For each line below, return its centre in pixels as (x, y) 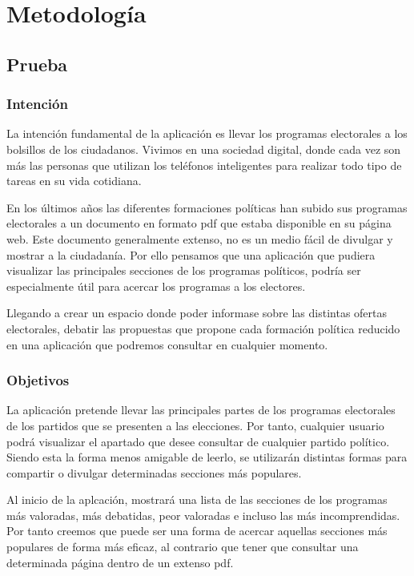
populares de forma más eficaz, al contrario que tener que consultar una (183, 547)
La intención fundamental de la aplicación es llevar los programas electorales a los (207, 133)
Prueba (37, 64)
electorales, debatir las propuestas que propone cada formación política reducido (203, 328)
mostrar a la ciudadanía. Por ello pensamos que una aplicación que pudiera (191, 254)
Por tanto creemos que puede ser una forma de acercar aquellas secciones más (197, 531)
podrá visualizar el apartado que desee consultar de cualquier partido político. (198, 441)
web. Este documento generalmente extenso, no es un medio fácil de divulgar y (200, 238)
